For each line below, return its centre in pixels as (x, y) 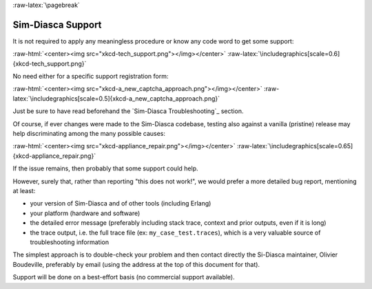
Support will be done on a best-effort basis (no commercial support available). (124, 277)
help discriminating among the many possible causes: (89, 134)
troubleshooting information (70, 242)
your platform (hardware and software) (85, 213)
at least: (24, 190)
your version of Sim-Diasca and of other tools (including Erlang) (121, 203)
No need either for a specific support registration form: (91, 77)
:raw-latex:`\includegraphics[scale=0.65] (295, 146)
